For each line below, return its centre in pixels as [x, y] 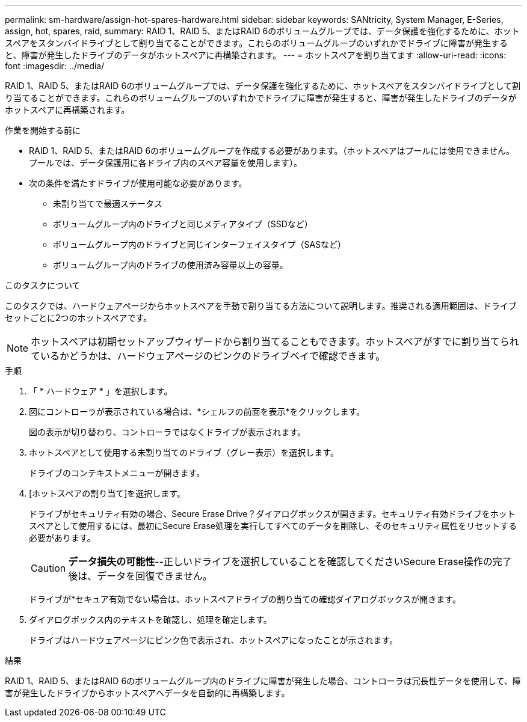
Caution [48, 568]
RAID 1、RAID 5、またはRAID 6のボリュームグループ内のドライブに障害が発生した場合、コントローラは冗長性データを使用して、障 [263, 681]
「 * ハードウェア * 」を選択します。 [101, 391]
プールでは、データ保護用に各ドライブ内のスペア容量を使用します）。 [166, 163]
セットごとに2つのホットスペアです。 [79, 318]
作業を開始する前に [43, 130]
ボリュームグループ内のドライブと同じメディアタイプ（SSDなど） [183, 224]
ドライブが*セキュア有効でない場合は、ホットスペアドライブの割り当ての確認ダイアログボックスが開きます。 [245, 599]
